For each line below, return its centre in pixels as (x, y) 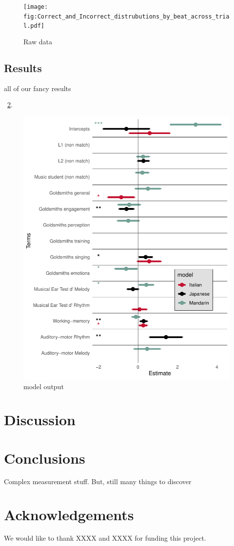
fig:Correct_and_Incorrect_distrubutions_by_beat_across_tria (127, 16)
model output (44, 386)
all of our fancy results (38, 88)
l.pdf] (34, 26)
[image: (36, 7)
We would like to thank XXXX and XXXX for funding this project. (105, 538)
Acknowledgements (69, 515)
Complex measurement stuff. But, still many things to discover (98, 481)
